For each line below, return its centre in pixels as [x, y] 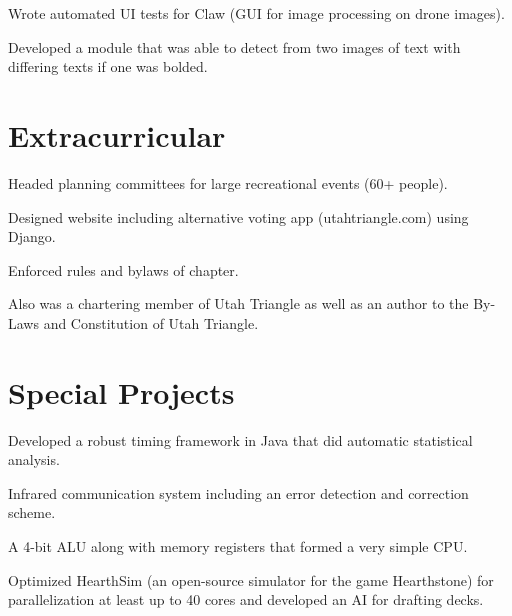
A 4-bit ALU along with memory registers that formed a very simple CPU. [238, 545]
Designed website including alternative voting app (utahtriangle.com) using [238, 216]
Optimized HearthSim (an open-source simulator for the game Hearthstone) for [251, 579]
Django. [32, 236]
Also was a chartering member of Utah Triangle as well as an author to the [238, 303]
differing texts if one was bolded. [108, 66]
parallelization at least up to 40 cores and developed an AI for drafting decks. [246, 599]
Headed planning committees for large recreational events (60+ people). [228, 182]
